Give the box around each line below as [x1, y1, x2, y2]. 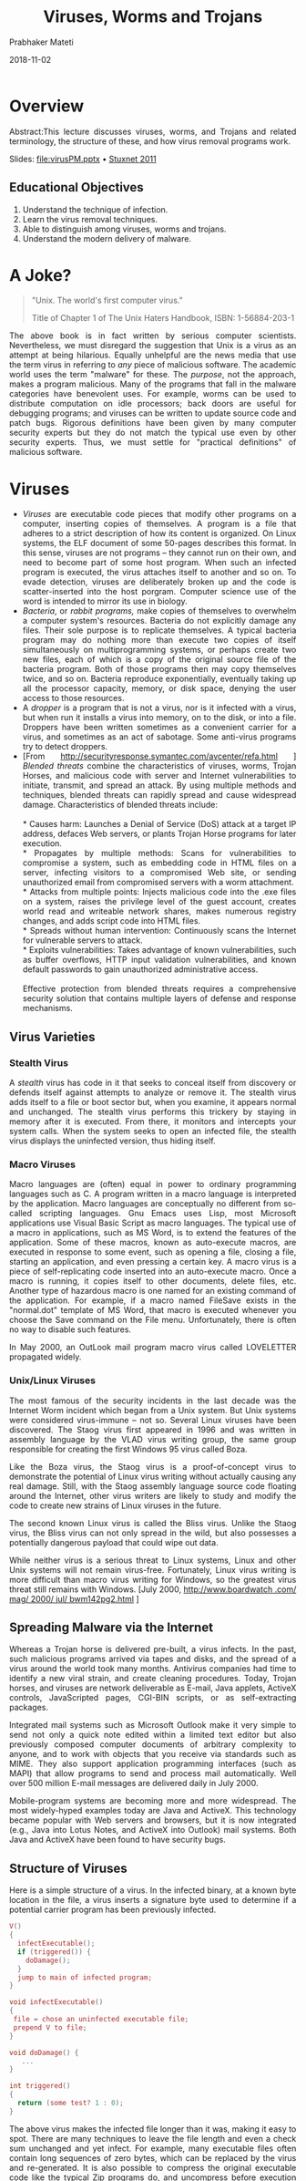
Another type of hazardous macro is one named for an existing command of [9, 1286, 297, 1297]
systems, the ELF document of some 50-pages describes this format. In [22, 538, 297, 549]
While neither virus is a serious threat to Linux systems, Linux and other [9, 1555, 297, 1566]
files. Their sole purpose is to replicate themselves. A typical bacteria [22, 625, 297, 636]
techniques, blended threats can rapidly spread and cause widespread [22, 790, 297, 801]
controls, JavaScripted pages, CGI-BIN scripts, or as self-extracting [9, 1692, 297, 1703]
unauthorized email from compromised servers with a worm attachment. [22, 877, 294, 888]
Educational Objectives [9, 180, 144, 195]
